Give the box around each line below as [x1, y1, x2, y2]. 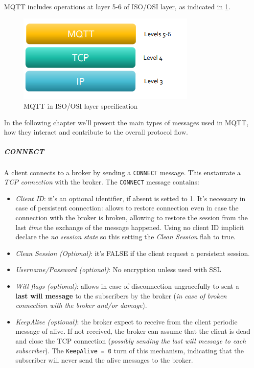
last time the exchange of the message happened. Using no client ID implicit [15, 222, 244, 232]
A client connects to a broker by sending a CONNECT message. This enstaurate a [4, 167, 241, 177]
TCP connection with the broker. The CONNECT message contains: [4, 177, 199, 187]
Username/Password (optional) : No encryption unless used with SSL [15, 264, 221, 275]
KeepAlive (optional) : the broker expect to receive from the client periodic [15, 316, 237, 326]
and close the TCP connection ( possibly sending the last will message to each [15, 335, 246, 345]
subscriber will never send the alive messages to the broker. [15, 355, 193, 365]
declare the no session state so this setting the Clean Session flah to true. [15, 231, 236, 242]
